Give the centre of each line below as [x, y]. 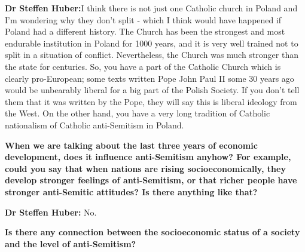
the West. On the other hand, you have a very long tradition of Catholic [138, 113]
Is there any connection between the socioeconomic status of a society [152, 232]
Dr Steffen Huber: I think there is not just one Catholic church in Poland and [151, 8]
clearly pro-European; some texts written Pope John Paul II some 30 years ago [150, 78]
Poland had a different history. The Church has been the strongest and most [145, 31]
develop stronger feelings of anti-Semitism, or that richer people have [151, 180]
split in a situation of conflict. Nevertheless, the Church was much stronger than [152, 55]
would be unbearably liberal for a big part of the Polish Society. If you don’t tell [152, 90]
